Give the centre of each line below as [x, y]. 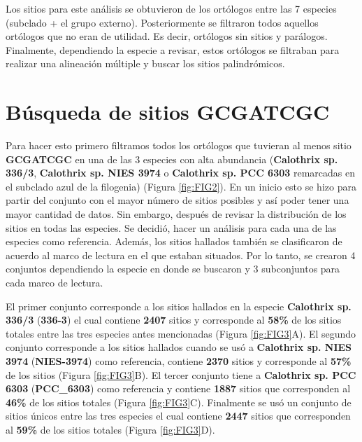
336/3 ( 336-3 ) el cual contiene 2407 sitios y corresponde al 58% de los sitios [174, 320]
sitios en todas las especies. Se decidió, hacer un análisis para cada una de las [171, 227]
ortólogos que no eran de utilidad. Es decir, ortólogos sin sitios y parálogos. [167, 36]
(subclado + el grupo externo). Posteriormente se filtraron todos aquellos [162, 22]
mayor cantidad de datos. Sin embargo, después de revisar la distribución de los [176, 214]
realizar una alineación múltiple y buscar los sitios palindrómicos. [145, 63]
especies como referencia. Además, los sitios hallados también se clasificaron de [174, 241]
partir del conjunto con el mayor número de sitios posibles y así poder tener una [178, 200]
